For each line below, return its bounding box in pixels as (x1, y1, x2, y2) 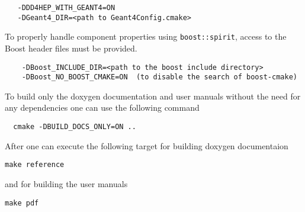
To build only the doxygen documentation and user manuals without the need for (5, 89, 301, 102)
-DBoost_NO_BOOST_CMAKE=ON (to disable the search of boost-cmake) (21, 73, 297, 82)
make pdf (5, 198, 39, 207)
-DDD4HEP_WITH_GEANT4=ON (17, 4, 115, 12)
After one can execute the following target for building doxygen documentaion (5, 139, 288, 152)
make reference (5, 160, 65, 169)
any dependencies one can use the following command (5, 101, 200, 114)
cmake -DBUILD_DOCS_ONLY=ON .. (13, 123, 136, 131)
